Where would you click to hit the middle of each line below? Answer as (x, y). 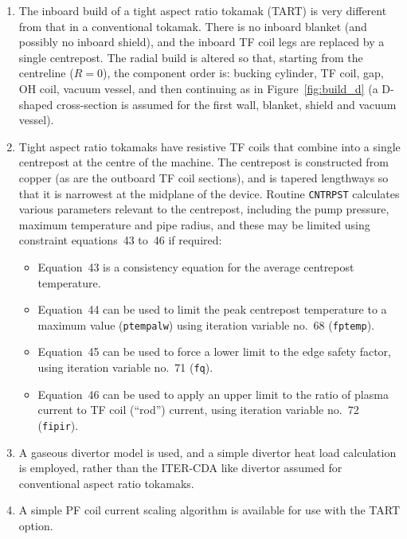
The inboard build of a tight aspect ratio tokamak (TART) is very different (203, 10)
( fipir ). (58, 425)
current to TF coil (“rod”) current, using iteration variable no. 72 (198, 410)
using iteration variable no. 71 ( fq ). (125, 367)
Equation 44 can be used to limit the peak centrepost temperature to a (212, 309)
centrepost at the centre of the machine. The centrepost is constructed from (203, 162)
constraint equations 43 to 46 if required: (120, 240)
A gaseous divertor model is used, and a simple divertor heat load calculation (207, 452)
